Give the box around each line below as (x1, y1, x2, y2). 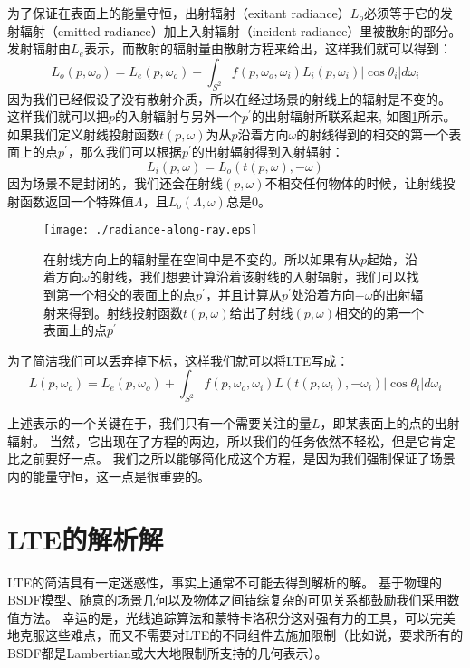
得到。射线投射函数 (68, 302, 183, 321)
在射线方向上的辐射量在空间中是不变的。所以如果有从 (43, 249, 360, 268)
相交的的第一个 (335, 302, 424, 321)
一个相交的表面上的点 (68, 284, 196, 303)
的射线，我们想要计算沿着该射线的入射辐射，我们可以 (89, 267, 407, 286)
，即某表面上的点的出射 (320, 414, 460, 433)
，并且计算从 (205, 284, 282, 303)
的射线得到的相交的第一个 (296, 124, 449, 143)
